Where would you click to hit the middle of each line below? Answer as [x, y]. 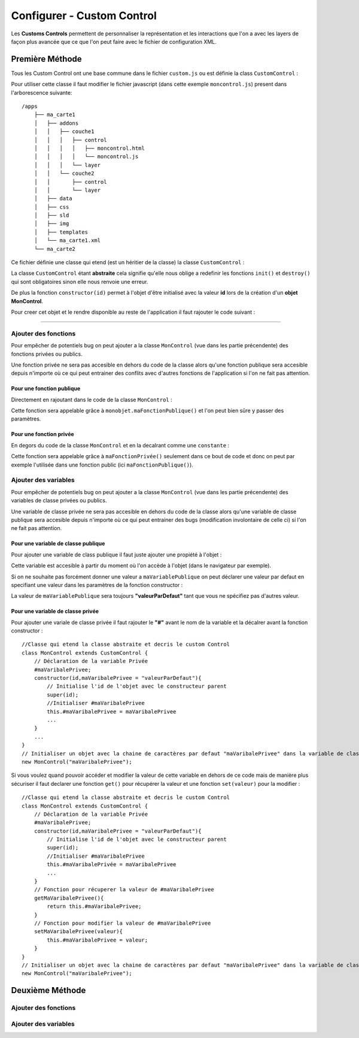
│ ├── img [51, 224]
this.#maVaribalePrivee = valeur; [98, 940]
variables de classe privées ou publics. [59, 501]
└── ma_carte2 [55, 249]
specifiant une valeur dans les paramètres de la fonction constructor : [97, 585]
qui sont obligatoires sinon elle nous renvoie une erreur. [80, 282]
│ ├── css [51, 207]
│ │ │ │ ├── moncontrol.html [89, 148]
